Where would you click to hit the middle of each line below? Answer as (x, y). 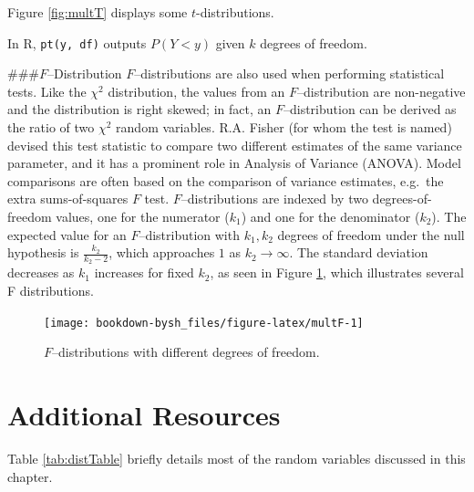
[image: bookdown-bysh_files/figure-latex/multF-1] (204, 323)
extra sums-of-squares (68, 199)
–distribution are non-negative (381, 91)
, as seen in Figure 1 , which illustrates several (337, 272)
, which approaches (162, 252)
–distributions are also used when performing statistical (289, 73)
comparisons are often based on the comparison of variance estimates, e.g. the (226, 180)
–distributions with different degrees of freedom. (186, 352)
